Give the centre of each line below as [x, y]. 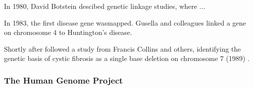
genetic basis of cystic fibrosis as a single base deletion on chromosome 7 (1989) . [127, 58]
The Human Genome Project [63, 80]
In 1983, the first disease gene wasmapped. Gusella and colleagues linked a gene [125, 22]
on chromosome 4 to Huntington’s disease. [68, 32]
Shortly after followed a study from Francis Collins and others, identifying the [123, 48]
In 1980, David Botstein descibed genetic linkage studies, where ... [105, 6]
